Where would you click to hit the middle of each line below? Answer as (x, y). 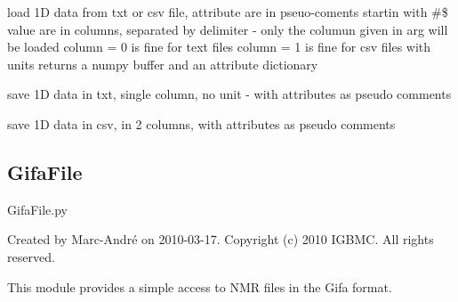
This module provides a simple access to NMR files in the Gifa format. (200, 286)
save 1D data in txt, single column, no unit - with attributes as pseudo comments (229, 94)
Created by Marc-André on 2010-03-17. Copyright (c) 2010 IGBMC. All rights (221, 239)
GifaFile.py (37, 209)
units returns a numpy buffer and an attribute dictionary (163, 64)
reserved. (31, 256)
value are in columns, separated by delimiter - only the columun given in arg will (228, 29)
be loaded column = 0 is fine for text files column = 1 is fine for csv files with (219, 47)
